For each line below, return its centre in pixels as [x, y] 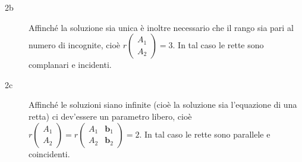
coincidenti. [49, 153]
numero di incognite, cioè [75, 45]
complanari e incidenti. [70, 65]
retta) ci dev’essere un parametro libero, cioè [110, 116]
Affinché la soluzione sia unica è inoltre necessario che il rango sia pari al [161, 27]
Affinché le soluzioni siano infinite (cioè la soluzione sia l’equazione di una [163, 105]
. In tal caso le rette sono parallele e [205, 134]
